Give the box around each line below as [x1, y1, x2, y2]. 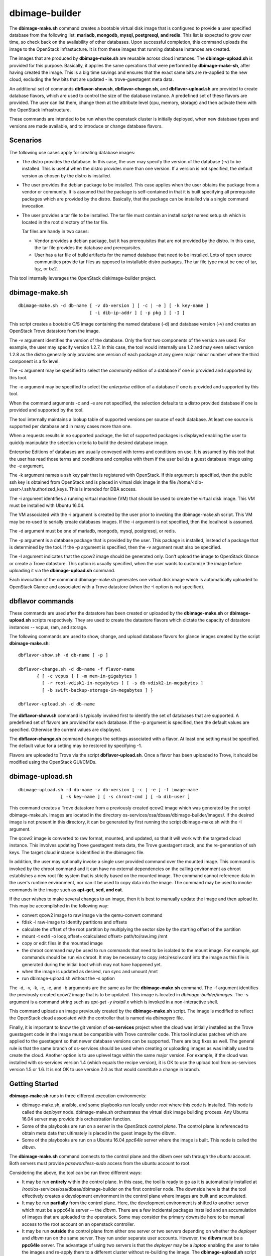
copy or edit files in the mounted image [22, 940, 103, 947]
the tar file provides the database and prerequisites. [34, 245, 142, 251]
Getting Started [9, 1079, 59, 1088]
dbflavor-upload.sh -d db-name [18, 701, 95, 707]
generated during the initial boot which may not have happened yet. [22, 961, 162, 967]
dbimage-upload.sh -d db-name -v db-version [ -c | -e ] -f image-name [18, 787, 198, 792]
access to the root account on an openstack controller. [22, 1221, 135, 1227]
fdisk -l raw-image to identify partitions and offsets [22, 919, 127, 925]
